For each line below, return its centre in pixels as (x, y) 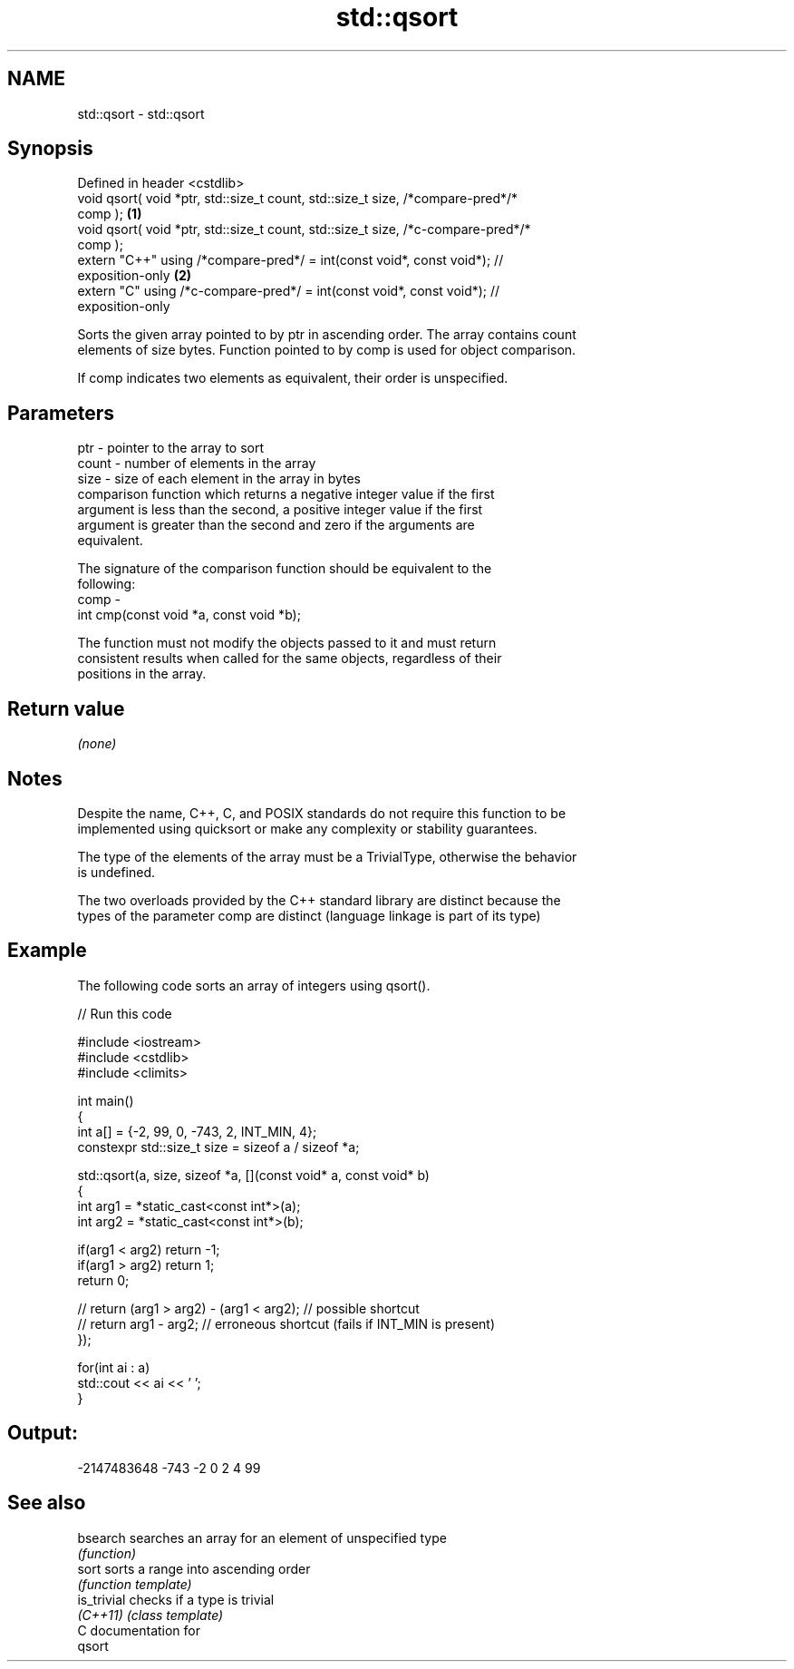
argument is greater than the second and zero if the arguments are (276, 525)
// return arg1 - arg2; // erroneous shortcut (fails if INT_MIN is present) (286, 1323)
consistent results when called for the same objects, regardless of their (290, 659)
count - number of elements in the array (197, 464)
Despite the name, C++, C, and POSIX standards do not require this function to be (322, 813)
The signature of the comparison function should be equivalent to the (285, 569)
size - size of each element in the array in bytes (219, 479)
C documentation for (139, 1630)
